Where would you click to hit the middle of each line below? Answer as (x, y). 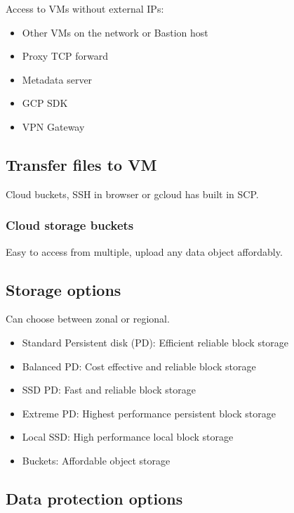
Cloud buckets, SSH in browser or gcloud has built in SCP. (132, 194)
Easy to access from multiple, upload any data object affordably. (144, 251)
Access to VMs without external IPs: (85, 8)
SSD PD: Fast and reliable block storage (109, 390)
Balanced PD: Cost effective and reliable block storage (139, 366)
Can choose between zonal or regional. (88, 319)
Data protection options (94, 498)
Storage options (64, 289)
